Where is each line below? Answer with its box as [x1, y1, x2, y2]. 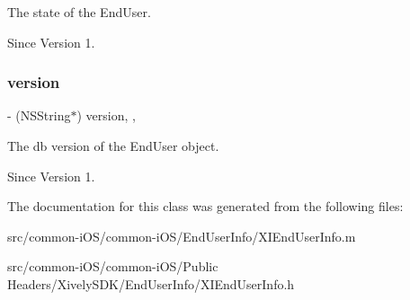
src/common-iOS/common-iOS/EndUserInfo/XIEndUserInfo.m [7, 226, 356, 245]
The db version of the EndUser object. [7, 137, 219, 154]
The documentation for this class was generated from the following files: [7, 197, 404, 216]
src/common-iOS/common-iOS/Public [7, 257, 218, 276]
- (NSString [7, 106, 71, 125]
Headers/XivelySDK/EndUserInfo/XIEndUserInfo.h [7, 274, 295, 293]
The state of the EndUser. [7, 3, 151, 21]
